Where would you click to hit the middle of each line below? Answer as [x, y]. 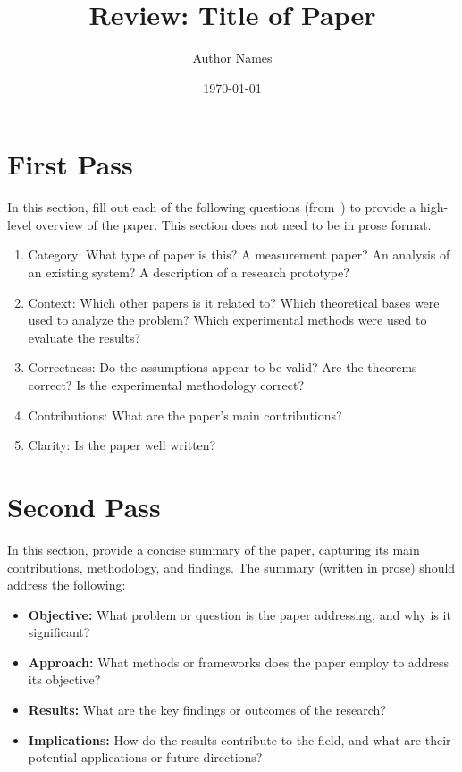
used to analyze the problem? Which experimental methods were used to [227, 320]
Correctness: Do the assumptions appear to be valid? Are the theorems [223, 367]
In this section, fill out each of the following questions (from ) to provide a [212, 207]
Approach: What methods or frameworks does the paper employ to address [239, 662]
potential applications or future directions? [145, 757]
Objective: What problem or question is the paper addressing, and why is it [239, 614]
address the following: [67, 585]
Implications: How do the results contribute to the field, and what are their [239, 739]
